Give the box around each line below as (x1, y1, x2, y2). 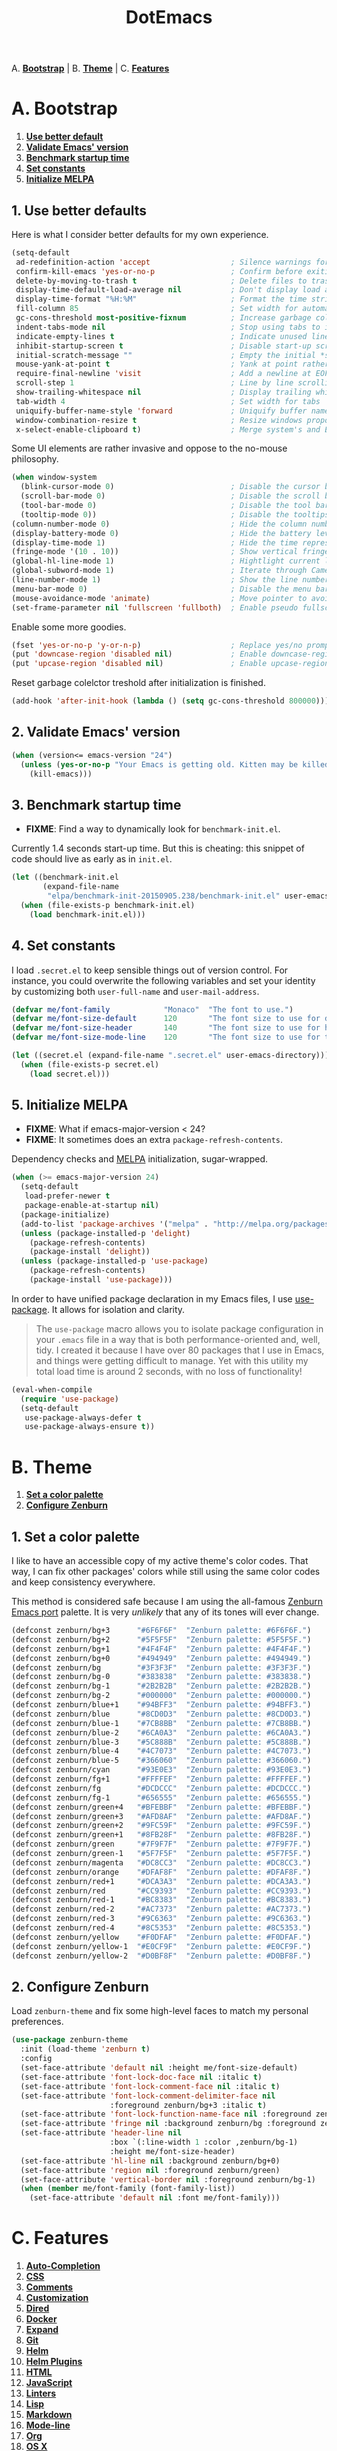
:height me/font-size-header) (109, 2146, 236, 2156)
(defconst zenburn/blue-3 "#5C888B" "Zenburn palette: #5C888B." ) (11, 1737, 312, 1747)
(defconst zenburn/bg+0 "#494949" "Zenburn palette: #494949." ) (11, 1653, 312, 1663)
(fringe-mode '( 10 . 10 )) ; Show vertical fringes (11, 547, 334, 557)
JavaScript (25, 2377, 73, 2389)
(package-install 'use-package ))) (29, 1275, 173, 1285)
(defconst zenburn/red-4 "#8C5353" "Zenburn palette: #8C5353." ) (11, 1923, 312, 1933)
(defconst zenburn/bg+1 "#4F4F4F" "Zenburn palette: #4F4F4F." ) (11, 1644, 312, 1654)
